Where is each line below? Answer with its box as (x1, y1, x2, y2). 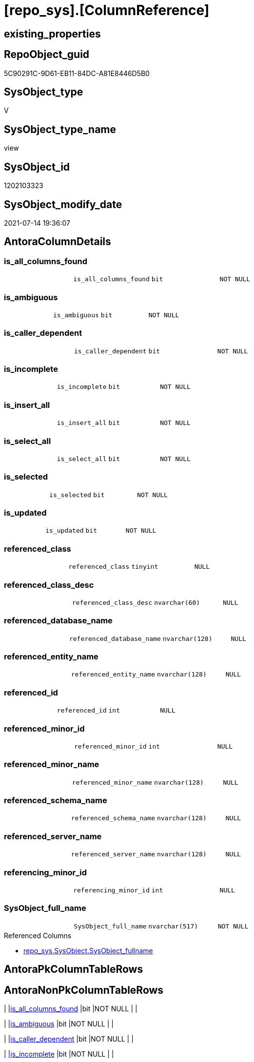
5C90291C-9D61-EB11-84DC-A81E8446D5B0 (4, 69, 150, 77)
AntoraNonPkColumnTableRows (4, 984, 164, 996)
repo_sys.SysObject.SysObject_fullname (23, 946, 153, 955)
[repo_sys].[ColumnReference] (4, 2, 210, 19)
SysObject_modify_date (4, 198, 122, 211)
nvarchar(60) (154, 599, 200, 606)
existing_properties (4, 27, 101, 40)
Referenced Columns (4, 931, 72, 940)
